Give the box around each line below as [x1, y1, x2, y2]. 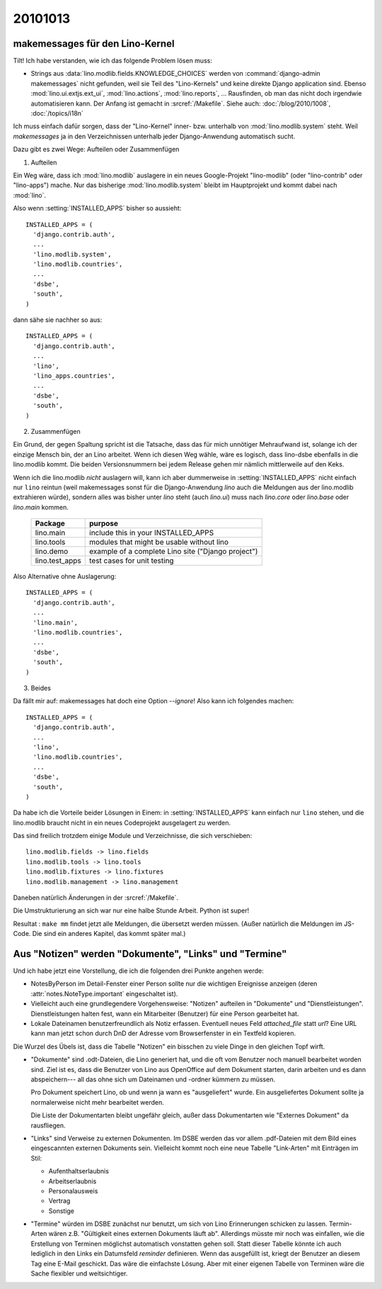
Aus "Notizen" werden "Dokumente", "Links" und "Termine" [13, 948, 287, 960]
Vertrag [48, 1197, 71, 1205]
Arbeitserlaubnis [48, 1177, 97, 1185]
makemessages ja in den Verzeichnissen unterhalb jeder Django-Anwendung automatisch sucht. [13, 132, 296, 140]
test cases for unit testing [89, 556, 174, 566]
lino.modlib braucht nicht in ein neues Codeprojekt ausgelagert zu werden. [13, 818, 231, 827]
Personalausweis [48, 1186, 98, 1195]
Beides [30, 683, 51, 692]
